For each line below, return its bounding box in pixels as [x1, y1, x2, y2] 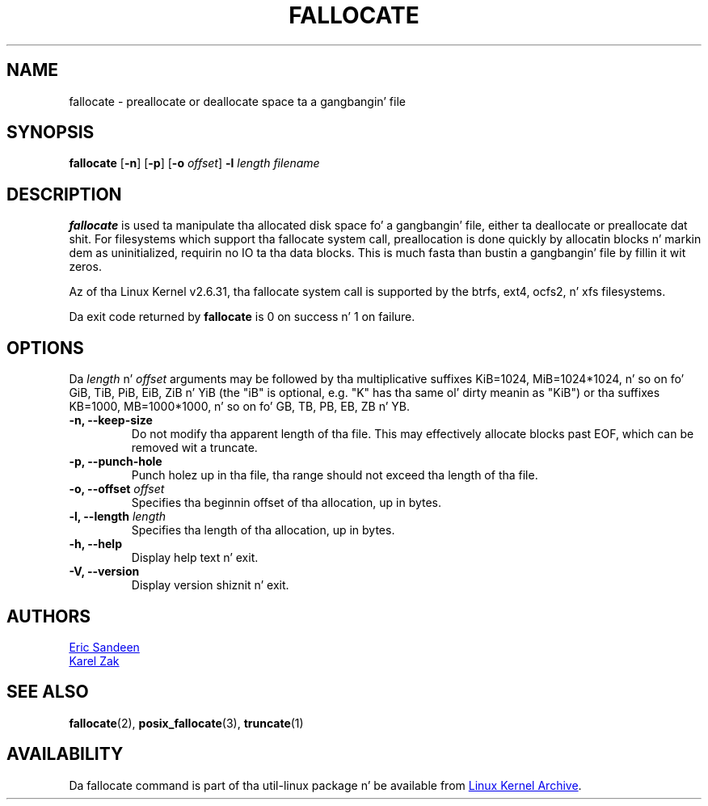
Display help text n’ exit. [131, 551, 259, 565]
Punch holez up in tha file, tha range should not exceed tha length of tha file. [131, 468, 538, 483]
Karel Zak [69, 653, 120, 668]
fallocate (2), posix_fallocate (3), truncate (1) [69, 715, 304, 730]
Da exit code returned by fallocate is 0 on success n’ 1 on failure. [69, 310, 415, 324]
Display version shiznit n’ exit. [131, 578, 289, 593]
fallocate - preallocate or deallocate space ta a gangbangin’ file [69, 94, 406, 108]
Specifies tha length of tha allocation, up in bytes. [131, 523, 395, 538]
